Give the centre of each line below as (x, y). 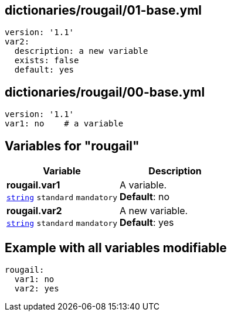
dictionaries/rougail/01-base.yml (103, 10)
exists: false (47, 61)
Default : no (145, 197)
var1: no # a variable (64, 124)
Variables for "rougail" (72, 146)
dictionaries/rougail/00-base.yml (105, 92)
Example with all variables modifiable (116, 248)
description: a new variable (81, 51)
